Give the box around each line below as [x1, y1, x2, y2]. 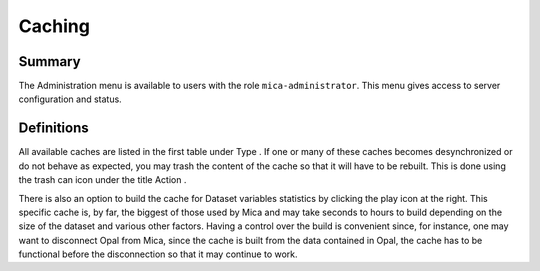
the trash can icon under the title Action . [18, 174, 187, 186]
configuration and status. [18, 93, 122, 105]
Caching [18, 15, 90, 37]
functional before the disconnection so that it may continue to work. [18, 248, 299, 260]
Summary [18, 53, 81, 70]
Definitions [18, 120, 89, 137]
